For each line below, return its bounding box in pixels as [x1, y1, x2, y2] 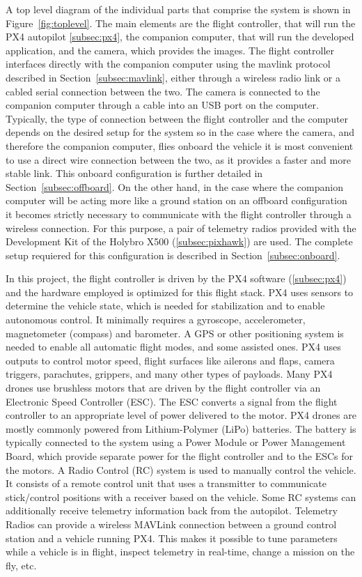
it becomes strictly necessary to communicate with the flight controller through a [6, 206, 352, 221]
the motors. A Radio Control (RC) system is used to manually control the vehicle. [6, 462, 356, 477]
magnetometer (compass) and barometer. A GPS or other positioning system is [6, 325, 344, 340]
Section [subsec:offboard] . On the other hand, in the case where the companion [6, 179, 343, 194]
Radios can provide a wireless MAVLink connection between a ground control [6, 516, 337, 531]
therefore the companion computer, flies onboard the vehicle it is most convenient [6, 138, 354, 153]
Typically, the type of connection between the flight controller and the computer [6, 111, 349, 125]
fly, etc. [6, 557, 37, 572]
